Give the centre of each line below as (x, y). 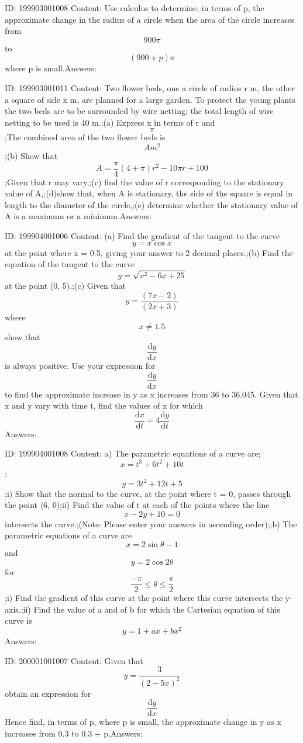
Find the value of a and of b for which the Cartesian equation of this (157, 609)
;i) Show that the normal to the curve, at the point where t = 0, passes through (148, 493)
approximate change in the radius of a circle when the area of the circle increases (150, 19)
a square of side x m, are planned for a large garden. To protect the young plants (150, 99)
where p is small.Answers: (51, 68)
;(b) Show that (31, 156)
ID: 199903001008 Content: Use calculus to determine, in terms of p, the (135, 8)
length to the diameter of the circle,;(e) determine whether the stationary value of (151, 204)
